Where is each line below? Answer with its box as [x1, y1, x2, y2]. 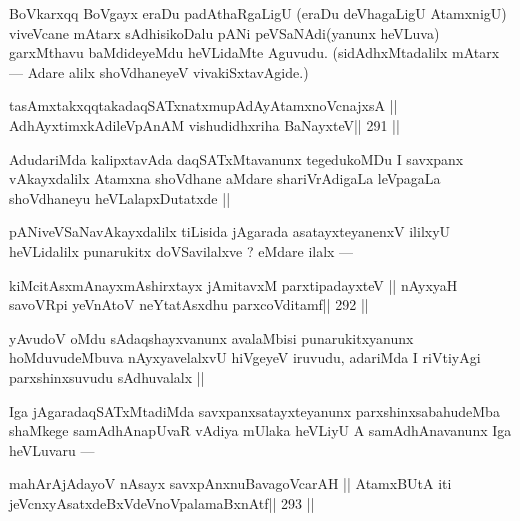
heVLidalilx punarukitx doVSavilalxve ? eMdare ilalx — [9, 240, 354, 261]
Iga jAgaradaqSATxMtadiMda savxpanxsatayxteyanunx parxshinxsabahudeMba [9, 400, 500, 421]
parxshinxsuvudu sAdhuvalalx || [9, 366, 205, 387]
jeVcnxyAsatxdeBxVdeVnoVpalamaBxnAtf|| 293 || [9, 492, 315, 513]
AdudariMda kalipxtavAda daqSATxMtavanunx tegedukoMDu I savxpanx [9, 148, 464, 169]
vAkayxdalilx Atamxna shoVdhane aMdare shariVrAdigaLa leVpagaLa [9, 168, 441, 189]
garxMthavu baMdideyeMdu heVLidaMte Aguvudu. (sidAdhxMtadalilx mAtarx [9, 42, 500, 63]
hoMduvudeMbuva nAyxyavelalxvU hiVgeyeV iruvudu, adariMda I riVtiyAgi [9, 347, 481, 368]
